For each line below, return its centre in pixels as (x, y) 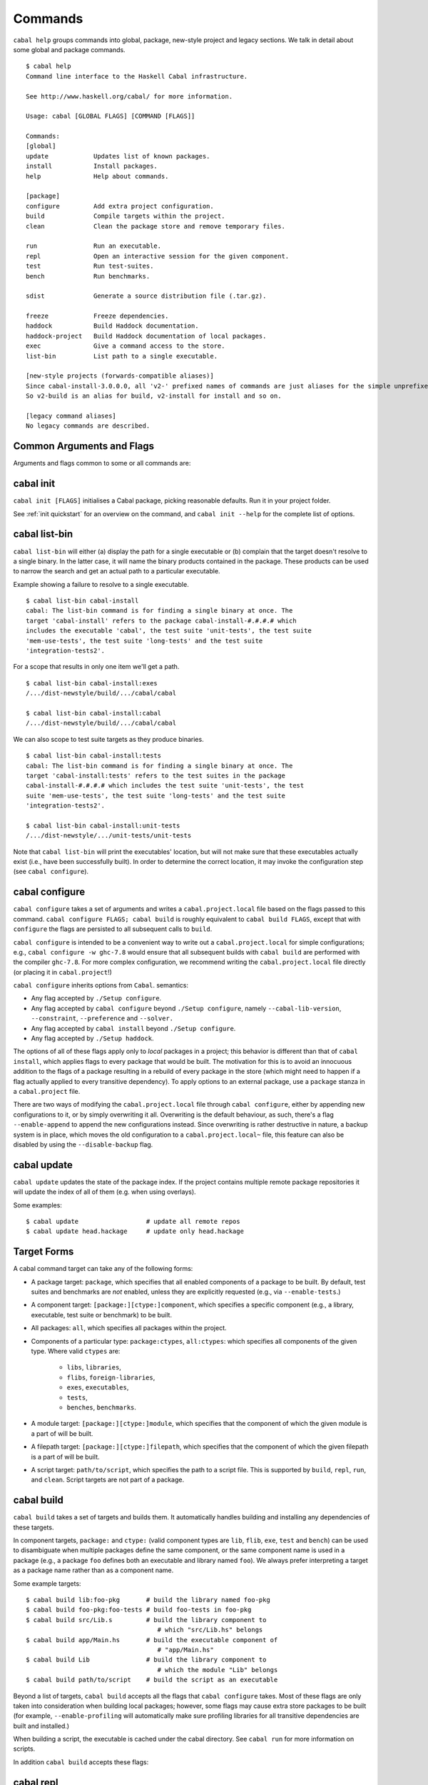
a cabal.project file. (47, 1091)
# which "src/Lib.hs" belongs (210, 1630)
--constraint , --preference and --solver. (102, 1018)
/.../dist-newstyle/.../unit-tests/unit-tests (109, 836)
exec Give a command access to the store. (126, 346)
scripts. (24, 1749)
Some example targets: (47, 1583)
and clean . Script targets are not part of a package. (108, 1480)
